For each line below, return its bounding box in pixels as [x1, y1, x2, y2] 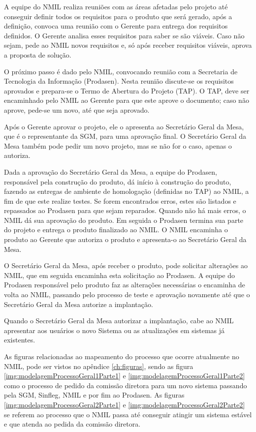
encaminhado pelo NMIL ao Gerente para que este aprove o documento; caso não [4, 95, 249, 105]
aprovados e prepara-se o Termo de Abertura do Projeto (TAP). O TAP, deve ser [4, 85, 250, 95]
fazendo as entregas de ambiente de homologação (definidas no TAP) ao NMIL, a [4, 186, 249, 196]
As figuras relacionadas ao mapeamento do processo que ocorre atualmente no [4, 351, 239, 361]
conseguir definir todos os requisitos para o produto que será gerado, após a [4, 11, 232, 21]
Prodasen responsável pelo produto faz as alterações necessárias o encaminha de [4, 279, 245, 290]
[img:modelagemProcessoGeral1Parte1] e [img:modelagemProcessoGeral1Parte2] [4, 370, 245, 381]
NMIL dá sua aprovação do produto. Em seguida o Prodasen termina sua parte [4, 215, 244, 225]
